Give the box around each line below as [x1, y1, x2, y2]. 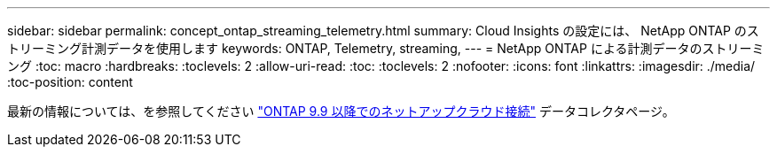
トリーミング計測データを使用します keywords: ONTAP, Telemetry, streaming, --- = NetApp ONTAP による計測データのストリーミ [7, 41, 765, 56]
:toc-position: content [7, 74, 133, 89]
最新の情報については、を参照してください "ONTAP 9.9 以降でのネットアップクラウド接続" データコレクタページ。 [7, 104, 675, 119]
